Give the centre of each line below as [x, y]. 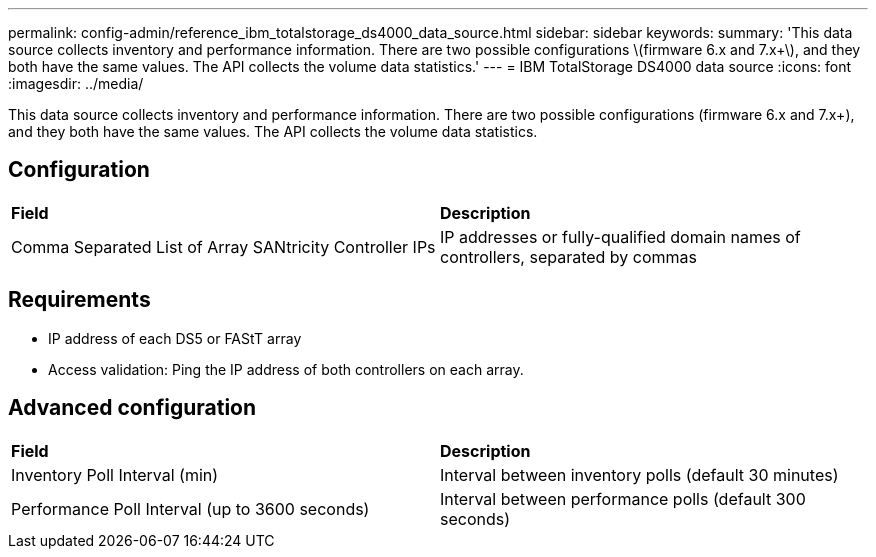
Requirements [79, 300]
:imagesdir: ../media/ [76, 83]
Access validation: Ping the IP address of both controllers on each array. [286, 369]
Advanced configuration [132, 408]
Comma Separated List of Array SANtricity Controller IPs [223, 246]
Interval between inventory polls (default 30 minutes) [639, 474]
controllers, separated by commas [569, 256]
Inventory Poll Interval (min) [115, 474]
